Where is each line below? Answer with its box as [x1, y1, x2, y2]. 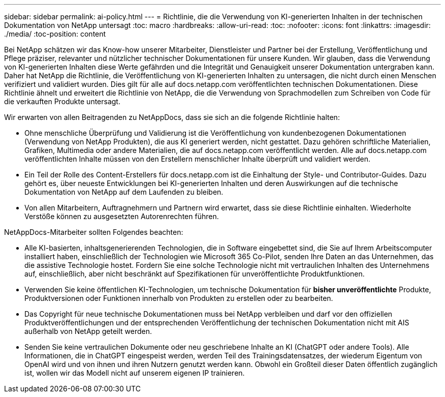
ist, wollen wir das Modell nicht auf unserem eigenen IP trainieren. [24, 369, 245, 377]
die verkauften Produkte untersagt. [4, 97, 120, 106]
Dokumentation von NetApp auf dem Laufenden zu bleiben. [24, 188, 224, 196]
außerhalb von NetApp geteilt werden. [24, 327, 152, 335]
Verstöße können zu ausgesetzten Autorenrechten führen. [24, 212, 219, 221]
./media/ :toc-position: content [4, 29, 106, 38]
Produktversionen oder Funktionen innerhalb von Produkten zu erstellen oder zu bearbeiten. [24, 294, 333, 302]
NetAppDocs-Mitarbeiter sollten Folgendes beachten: [4, 228, 183, 236]
